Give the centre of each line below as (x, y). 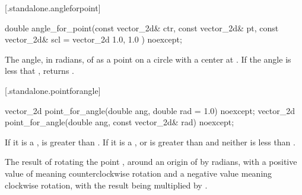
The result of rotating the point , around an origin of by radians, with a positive (151, 162)
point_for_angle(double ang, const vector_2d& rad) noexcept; (120, 122)
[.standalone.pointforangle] (53, 90)
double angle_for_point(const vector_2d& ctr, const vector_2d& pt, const (142, 27)
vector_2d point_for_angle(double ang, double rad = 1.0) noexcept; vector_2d (150, 110)
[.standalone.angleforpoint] (53, 8)
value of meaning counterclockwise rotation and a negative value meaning (139, 173)
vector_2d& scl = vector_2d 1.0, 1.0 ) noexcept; (93, 39)
